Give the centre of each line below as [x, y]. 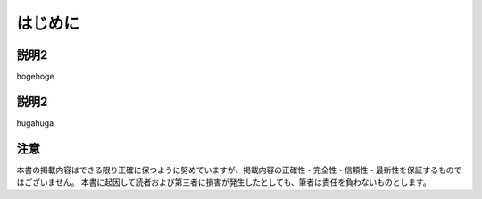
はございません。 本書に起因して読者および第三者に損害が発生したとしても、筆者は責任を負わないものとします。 [224, 182]
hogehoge [35, 77]
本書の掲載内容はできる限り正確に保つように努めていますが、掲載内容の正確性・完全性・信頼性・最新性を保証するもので [239, 170]
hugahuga [35, 123]
